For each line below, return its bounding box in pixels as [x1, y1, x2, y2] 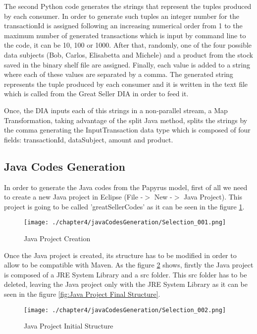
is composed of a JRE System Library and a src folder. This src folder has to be [4, 269, 247, 279]
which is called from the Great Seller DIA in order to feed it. [4, 88, 189, 99]
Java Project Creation [24, 233, 91, 243]
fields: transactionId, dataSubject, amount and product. [4, 134, 173, 144]
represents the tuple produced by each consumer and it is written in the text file [4, 78, 248, 89]
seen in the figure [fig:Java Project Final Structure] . [4, 288, 160, 299]
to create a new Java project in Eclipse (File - [4, 192, 143, 202]
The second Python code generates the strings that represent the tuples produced [4, 1, 252, 11]
